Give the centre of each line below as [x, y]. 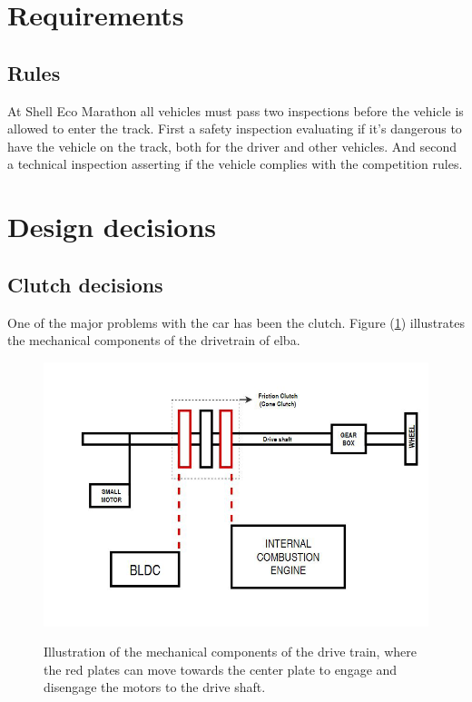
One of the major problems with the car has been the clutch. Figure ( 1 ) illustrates [236, 322]
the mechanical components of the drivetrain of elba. [154, 340]
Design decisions [112, 227]
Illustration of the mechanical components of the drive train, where [230, 652]
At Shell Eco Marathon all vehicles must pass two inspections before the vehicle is [236, 110]
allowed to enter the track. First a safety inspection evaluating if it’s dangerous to [235, 129]
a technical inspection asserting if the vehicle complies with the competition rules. [235, 164]
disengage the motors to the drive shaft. [155, 687]
